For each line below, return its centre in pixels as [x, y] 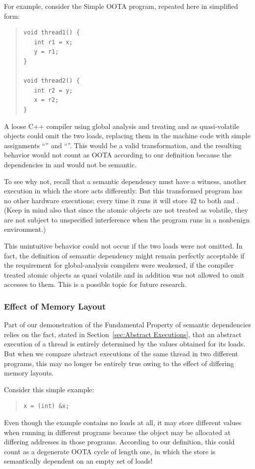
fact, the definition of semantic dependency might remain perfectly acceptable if [124, 255]
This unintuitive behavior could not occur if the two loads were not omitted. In [123, 246]
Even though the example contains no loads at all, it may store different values [123, 422]
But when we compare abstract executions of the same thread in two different [121, 354]
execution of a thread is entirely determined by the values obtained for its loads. [125, 344]
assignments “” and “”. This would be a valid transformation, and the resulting [123, 145]
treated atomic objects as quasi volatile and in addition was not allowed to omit [124, 274]
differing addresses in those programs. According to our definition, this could [119, 442]
